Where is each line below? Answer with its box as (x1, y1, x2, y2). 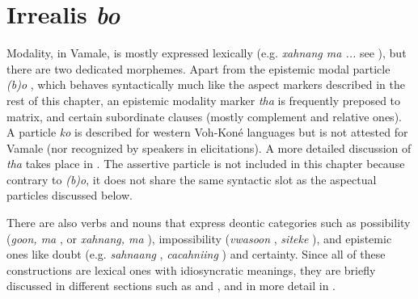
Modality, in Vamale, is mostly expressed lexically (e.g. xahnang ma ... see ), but (6, 44, 407, 61)
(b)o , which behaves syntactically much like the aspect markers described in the (6, 76, 405, 93)
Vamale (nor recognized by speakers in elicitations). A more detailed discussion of (6, 139, 412, 156)
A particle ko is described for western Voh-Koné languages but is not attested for (6, 124, 408, 141)
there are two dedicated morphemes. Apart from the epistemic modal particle (6, 60, 391, 77)
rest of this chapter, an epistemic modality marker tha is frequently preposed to (6, 91, 401, 108)
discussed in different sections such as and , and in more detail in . (6, 277, 336, 294)
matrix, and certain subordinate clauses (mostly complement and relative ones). (6, 107, 402, 124)
